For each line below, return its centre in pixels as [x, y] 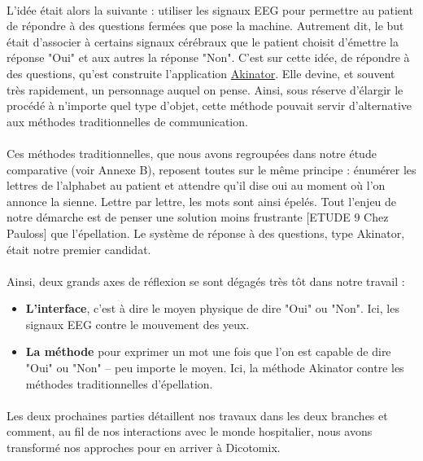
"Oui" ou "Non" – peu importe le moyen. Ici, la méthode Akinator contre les [215, 368]
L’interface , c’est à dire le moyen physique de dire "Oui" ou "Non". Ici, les [212, 308]
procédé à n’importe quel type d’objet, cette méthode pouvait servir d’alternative [209, 105]
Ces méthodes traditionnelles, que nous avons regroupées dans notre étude [192, 153]
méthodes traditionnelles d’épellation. [119, 383]
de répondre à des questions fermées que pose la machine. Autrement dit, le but [205, 26]
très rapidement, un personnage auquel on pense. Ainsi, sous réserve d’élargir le [205, 89]
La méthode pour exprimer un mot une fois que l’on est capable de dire [208, 351]
